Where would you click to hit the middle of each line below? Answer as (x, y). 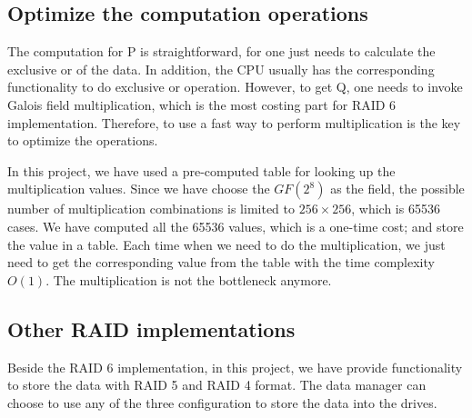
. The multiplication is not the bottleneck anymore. (189, 279)
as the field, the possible (397, 189)
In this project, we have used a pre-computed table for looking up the (201, 170)
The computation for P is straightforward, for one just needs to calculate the (221, 51)
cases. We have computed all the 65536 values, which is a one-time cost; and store (236, 226)
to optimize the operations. (83, 140)
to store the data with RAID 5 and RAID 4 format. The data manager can (217, 385)
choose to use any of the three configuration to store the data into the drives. (222, 402)
